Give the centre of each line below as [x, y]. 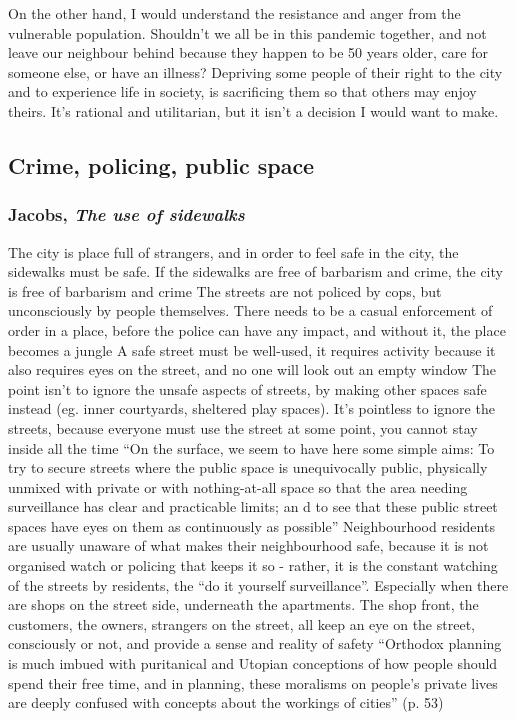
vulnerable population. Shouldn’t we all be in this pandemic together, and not [247, 32]
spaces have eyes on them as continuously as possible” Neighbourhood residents [251, 525]
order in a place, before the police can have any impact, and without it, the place [257, 329]
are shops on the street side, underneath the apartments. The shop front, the [243, 604]
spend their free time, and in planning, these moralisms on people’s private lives [253, 682]
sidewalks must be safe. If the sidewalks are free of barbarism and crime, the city [255, 271]
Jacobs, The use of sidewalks [126, 214]
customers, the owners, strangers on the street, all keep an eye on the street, [241, 623]
